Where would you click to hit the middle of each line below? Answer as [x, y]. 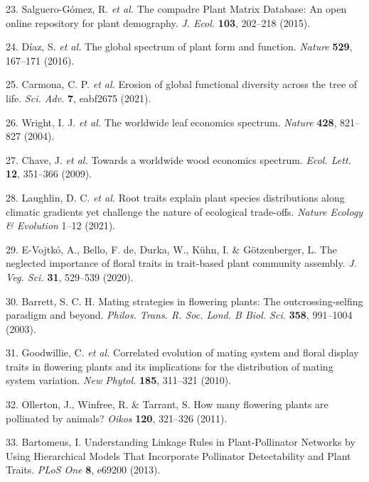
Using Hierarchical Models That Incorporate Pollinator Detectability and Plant [178, 455]
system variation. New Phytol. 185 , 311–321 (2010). [119, 380]
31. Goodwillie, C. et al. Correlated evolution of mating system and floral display [182, 352]
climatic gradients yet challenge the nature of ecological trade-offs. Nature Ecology [184, 211]
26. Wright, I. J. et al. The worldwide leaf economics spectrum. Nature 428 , [171, 122]
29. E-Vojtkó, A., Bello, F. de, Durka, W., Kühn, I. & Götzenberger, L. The [171, 249]
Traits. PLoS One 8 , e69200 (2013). [83, 470]
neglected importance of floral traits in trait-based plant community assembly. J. [181, 263]
